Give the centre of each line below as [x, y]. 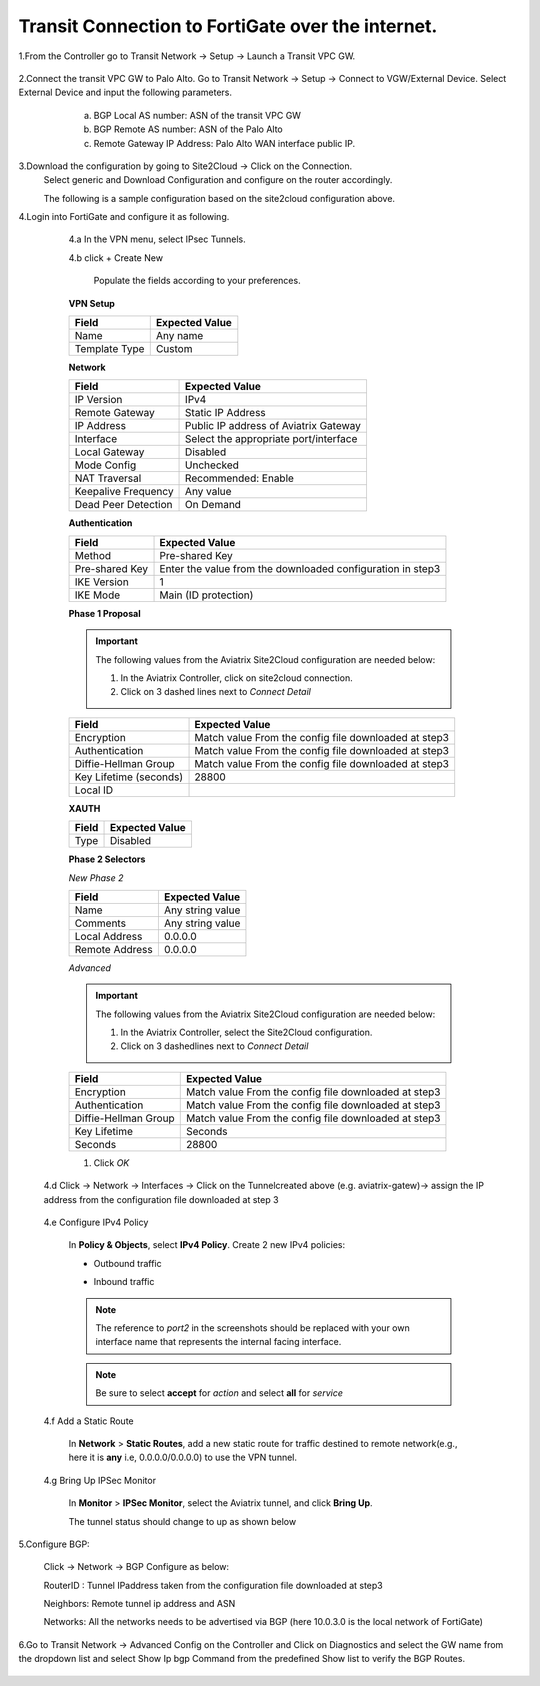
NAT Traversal [108, 478]
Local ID [94, 790]
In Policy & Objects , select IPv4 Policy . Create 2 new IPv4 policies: [206, 1245]
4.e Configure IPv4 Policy [96, 1222]
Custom [174, 349]
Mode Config [105, 465]
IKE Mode [97, 595]
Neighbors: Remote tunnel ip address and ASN [139, 1604]
